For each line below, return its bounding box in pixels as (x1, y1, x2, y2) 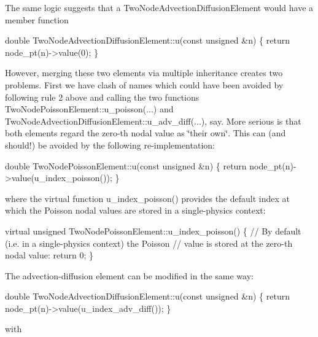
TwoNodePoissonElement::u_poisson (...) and (5, 103, 174, 115)
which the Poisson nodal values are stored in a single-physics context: (5, 204, 266, 217)
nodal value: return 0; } (5, 249, 94, 261)
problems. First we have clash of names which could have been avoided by (5, 78, 284, 91)
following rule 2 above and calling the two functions (5, 90, 200, 103)
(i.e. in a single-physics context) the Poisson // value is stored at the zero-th (5, 236, 293, 249)
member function (5, 13, 69, 26)
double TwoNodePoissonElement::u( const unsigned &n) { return (5, 159, 247, 172)
